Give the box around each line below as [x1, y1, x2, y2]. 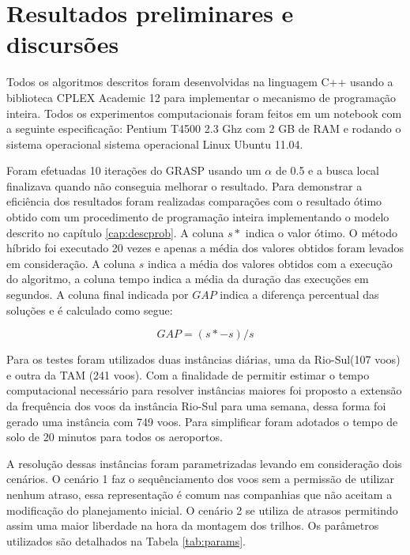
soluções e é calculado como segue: [6, 301, 173, 318]
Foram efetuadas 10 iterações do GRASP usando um [6, 162, 261, 179]
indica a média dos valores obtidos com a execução [147, 255, 393, 271]
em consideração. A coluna [6, 255, 136, 271]
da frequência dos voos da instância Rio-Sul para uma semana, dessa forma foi [6, 398, 386, 413]
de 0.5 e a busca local [275, 162, 380, 179]
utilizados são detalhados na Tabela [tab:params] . [6, 532, 246, 549]
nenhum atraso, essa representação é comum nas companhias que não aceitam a [6, 485, 393, 502]
